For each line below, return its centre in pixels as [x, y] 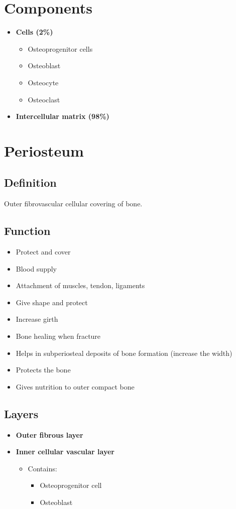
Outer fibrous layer [49, 434]
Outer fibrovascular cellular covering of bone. [73, 204]
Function [27, 231]
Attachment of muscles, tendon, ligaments [80, 285]
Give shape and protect [52, 302]
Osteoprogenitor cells [60, 48]
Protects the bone [43, 370]
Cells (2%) [34, 32]
